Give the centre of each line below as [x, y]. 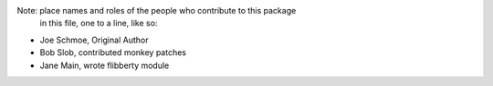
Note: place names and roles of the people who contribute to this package [157, 10]
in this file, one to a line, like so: [99, 24]
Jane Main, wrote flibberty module [105, 65]
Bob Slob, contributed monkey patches [113, 53]
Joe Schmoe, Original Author [94, 40]
